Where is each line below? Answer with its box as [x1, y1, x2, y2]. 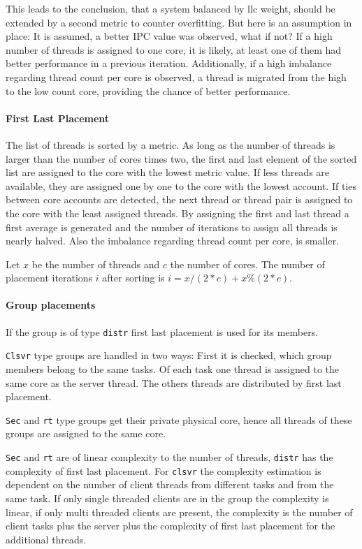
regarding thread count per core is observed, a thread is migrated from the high [6, 69, 347, 84]
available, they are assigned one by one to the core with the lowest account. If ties [6, 178, 356, 193]
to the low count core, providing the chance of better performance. [6, 83, 291, 98]
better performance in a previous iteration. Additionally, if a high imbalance [6, 56, 332, 71]
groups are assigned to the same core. [6, 426, 166, 441]
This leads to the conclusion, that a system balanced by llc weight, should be [6, 1, 335, 15]
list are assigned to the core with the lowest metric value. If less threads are [6, 165, 330, 180]
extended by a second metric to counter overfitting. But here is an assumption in [6, 15, 352, 29]
